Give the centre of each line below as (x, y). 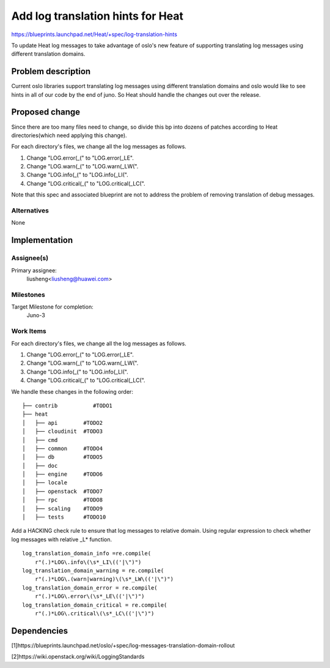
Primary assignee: (34, 270)
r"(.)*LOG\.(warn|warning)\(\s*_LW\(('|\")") (104, 579)
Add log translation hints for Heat (97, 16)
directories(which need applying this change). (69, 135)
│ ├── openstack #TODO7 (63, 491)
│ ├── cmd (40, 440)
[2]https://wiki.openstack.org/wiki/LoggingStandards (78, 657)
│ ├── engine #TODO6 (63, 474)
